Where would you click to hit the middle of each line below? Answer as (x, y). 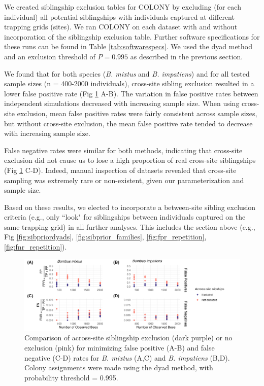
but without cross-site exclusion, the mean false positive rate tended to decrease (128, 123)
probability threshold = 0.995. (71, 377)
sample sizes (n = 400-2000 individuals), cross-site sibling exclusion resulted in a (129, 83)
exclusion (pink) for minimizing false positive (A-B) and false (120, 348)
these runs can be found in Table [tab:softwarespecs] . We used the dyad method (128, 46)
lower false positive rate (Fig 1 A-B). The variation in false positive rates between (131, 93)
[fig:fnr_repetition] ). (36, 247)
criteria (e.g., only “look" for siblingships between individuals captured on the (125, 217)
